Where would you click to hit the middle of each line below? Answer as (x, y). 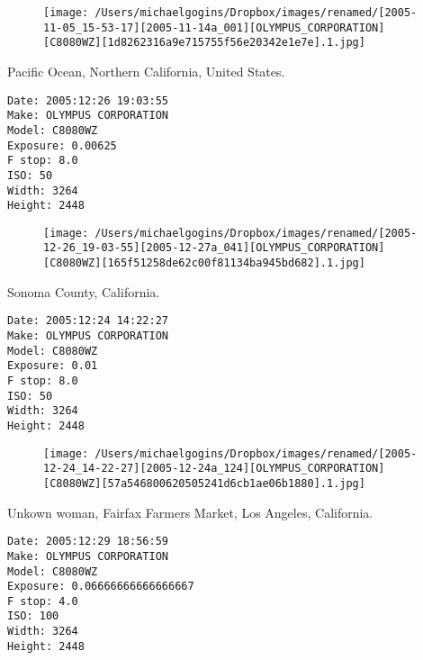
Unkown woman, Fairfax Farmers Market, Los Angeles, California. (190, 512)
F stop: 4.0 (43, 601)
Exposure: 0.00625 (62, 145)
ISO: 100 (33, 616)
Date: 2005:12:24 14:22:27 (88, 321)
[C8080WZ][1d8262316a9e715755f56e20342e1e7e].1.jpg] (204, 43)
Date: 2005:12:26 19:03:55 (88, 100)
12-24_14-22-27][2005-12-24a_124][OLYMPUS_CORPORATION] (214, 469)
